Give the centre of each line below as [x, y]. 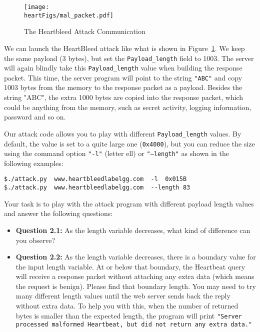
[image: [37, 7]
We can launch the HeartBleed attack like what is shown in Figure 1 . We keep [124, 48]
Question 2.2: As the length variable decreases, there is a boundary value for [136, 257]
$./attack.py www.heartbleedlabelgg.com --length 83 [97, 188]
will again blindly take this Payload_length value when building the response [123, 68]
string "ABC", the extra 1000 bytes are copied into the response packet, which [124, 97]
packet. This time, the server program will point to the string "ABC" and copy [123, 77]
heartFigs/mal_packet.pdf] [69, 15]
